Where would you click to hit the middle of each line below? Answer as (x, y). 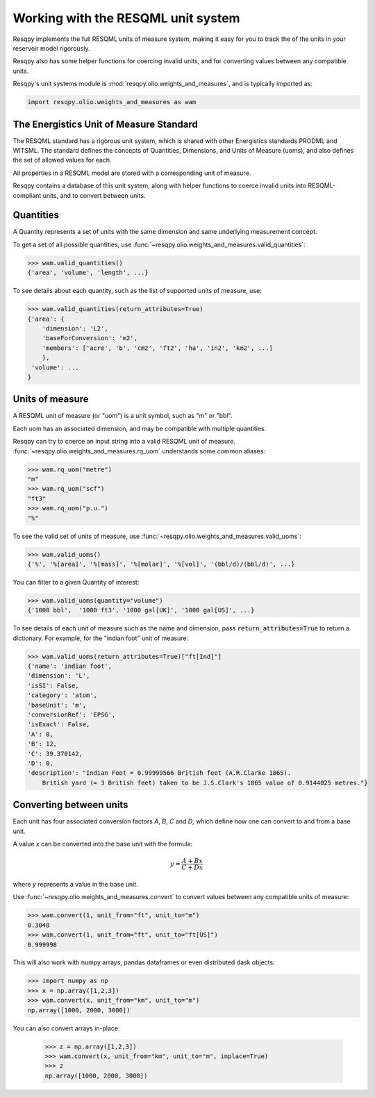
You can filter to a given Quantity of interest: (76, 582)
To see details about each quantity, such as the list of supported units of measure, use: (137, 291)
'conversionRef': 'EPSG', (72, 714)
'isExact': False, (59, 725)
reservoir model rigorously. (51, 48)
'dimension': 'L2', (75, 328)
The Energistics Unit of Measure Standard (105, 124)
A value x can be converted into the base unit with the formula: (103, 844)
